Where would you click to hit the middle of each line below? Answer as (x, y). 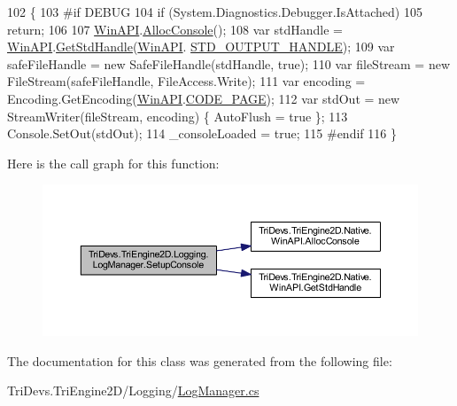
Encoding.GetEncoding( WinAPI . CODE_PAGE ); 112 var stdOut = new (204, 98)
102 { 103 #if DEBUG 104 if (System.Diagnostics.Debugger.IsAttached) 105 (215, 12)
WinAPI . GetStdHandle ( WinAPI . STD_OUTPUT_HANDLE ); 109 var (201, 47)
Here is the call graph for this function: (113, 163)
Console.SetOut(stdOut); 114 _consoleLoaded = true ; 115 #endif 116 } (202, 133)
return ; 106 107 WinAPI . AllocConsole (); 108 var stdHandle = (175, 29)
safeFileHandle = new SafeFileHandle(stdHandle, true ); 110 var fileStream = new (229, 63)
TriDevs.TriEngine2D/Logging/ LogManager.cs (133, 390)
